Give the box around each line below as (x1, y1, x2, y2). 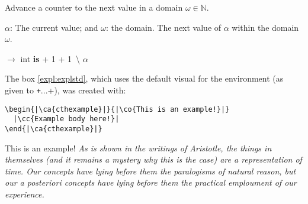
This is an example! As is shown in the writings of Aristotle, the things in (5, 141, 272, 154)
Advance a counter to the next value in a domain (5, 1, 183, 13)
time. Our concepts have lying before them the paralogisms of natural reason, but (5, 164, 296, 177)
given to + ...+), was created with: (5, 83, 126, 96)
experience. (5, 187, 44, 200)
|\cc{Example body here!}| (13, 115, 120, 124)
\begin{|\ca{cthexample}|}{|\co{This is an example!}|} (5, 105, 230, 114)
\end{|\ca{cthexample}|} (5, 124, 102, 133)
